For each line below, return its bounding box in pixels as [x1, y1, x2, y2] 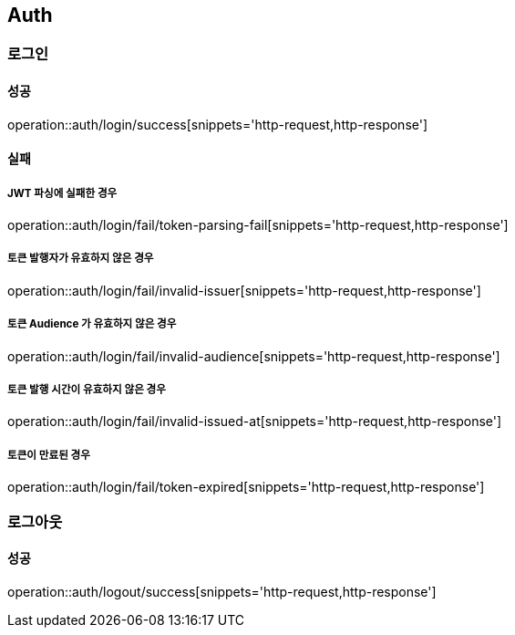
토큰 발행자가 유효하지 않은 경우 [7, 252, 154, 265]
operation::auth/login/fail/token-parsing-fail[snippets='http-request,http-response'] [7, 217, 509, 234]
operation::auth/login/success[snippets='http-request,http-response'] [7, 116, 428, 132]
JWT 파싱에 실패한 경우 [7, 186, 118, 200]
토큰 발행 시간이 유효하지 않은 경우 [7, 382, 166, 396]
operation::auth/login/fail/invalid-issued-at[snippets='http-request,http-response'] [7, 413, 502, 430]
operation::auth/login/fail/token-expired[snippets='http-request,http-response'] [7, 479, 485, 495]
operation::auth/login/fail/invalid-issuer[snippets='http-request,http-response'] [7, 282, 481, 298]
